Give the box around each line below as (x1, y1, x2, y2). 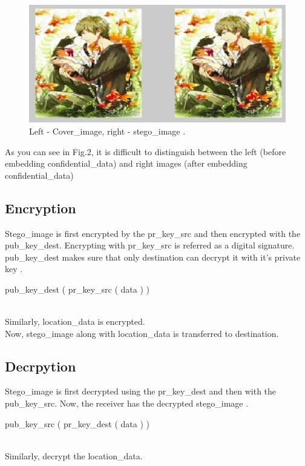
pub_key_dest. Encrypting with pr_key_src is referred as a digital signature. (5, 239, 295, 251)
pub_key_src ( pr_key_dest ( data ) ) (5, 417, 150, 430)
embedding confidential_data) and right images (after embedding (5, 157, 248, 170)
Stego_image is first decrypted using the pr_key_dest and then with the (5, 385, 277, 398)
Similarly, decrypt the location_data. (5, 449, 143, 462)
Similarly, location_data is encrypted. (5, 315, 145, 328)
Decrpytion (5, 356, 76, 375)
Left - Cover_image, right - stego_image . (29, 124, 186, 137)
